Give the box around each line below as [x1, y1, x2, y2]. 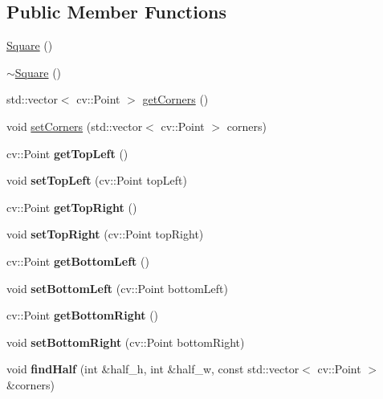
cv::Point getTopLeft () [6, 145, 128, 161]
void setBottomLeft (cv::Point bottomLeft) [6, 279, 228, 296]
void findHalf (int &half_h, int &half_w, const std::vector [6, 360, 299, 377]
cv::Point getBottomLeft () [6, 252, 149, 269]
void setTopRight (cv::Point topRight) [6, 226, 204, 242]
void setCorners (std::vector [6, 117, 143, 134]
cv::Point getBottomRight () [6, 307, 159, 324]
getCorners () [142, 91, 209, 108]
